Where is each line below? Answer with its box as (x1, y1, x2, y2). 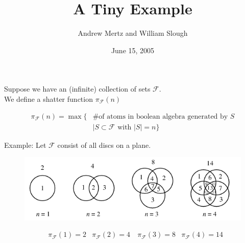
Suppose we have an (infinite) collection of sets (4, 83, 151, 94)
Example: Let (4, 139, 46, 150)
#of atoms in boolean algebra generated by (92, 113, 228, 120)
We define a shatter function (4, 93, 93, 104)
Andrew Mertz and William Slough (78, 28, 188, 38)
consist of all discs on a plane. (57, 139, 151, 150)
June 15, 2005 (111, 45, 155, 55)
